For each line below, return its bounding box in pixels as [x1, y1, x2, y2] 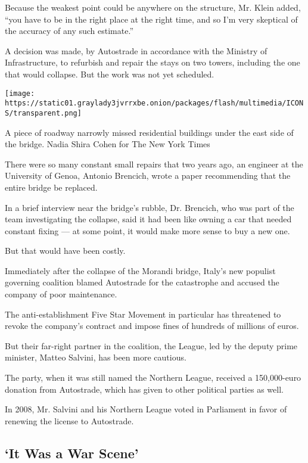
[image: [5, 89, 35, 98]
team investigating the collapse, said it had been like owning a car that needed [5, 213, 292, 225]
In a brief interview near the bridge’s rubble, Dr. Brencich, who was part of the [5, 201, 294, 213]
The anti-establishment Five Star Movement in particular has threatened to [5, 307, 281, 320]
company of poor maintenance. [5, 288, 117, 300]
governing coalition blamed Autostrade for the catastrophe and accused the [5, 276, 279, 288]
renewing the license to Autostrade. [5, 414, 134, 427]
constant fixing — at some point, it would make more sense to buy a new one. [5, 224, 290, 237]
